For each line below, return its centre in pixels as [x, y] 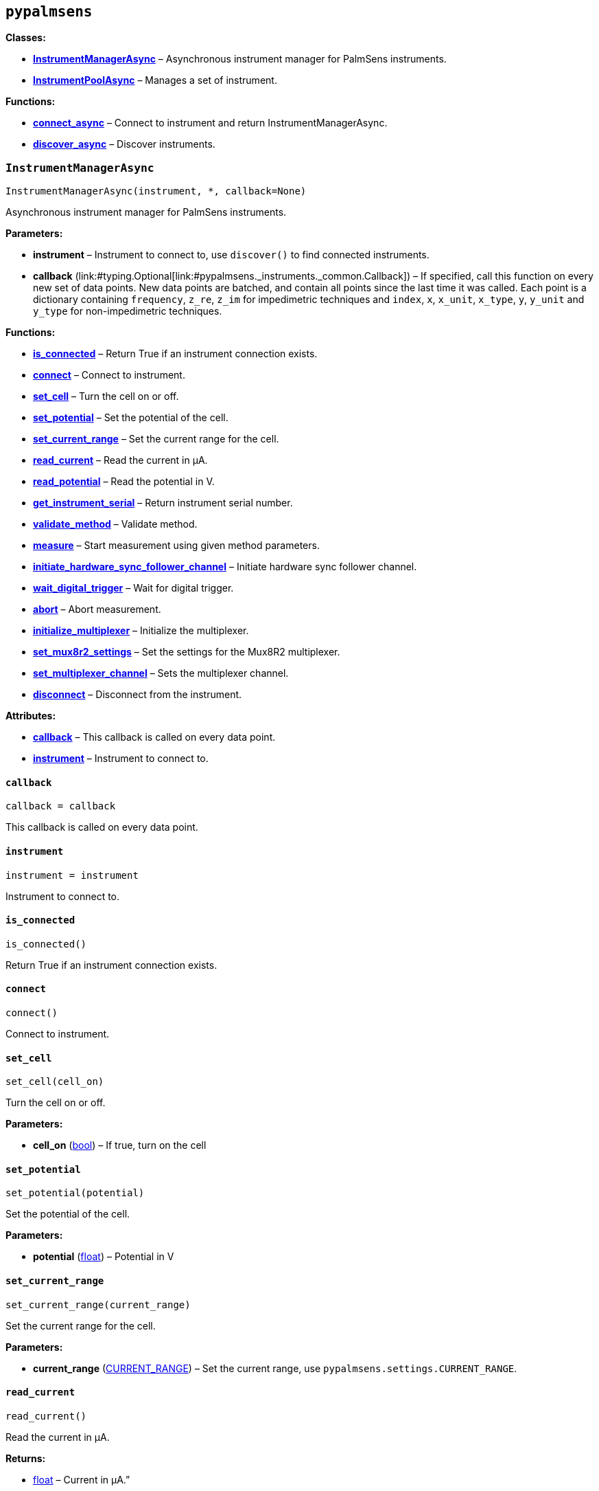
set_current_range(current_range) [98, 1304]
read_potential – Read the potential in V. [124, 482]
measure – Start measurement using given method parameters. [176, 546]
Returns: [26, 1458]
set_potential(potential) [75, 1193]
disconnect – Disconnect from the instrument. [138, 695]
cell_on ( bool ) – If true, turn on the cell [120, 1145]
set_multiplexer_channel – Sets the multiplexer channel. [161, 673]
